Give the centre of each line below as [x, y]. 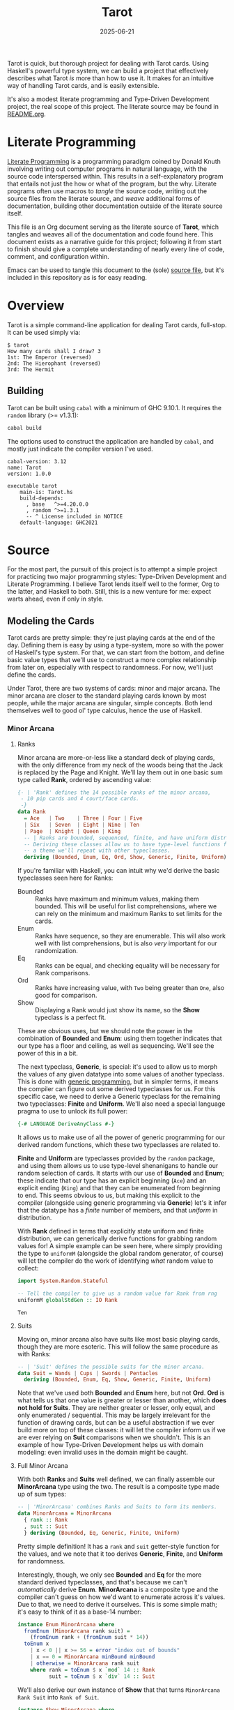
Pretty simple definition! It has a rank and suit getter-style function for [118, 1546]
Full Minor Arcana [42, 1466]
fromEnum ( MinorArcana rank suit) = [77, 1631]
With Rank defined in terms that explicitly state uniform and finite [110, 1231]
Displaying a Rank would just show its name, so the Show [117, 1010]
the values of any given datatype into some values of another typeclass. [121, 1074]
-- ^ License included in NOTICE [74, 516]
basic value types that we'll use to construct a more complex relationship [112, 660]
